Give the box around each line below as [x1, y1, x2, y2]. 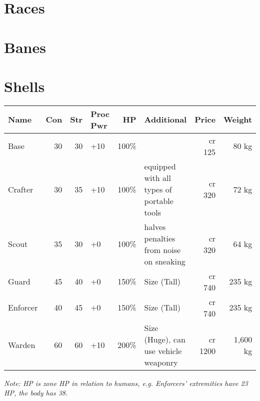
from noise [144, 243, 181, 255]
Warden [8, 339, 35, 351]
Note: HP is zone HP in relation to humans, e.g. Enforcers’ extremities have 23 [4, 377, 248, 388]
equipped [144, 160, 176, 172]
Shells [4, 75, 45, 96]
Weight [223, 113, 252, 125]
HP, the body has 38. [4, 387, 68, 398]
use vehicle [144, 344, 182, 356]
